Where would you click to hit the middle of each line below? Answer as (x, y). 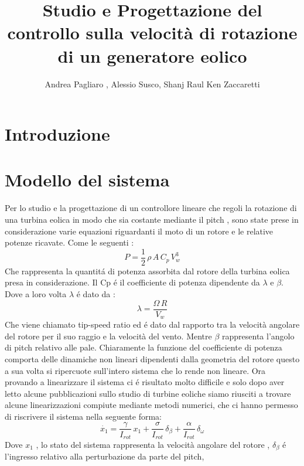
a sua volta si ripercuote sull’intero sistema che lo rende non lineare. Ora (135, 370)
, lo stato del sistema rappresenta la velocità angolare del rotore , (153, 444)
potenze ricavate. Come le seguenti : (69, 242)
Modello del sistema (87, 180)
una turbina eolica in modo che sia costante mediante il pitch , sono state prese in (152, 219)
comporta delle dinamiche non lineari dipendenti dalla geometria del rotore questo (152, 358)
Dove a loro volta (36, 294)
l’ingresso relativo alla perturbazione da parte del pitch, (105, 456)
